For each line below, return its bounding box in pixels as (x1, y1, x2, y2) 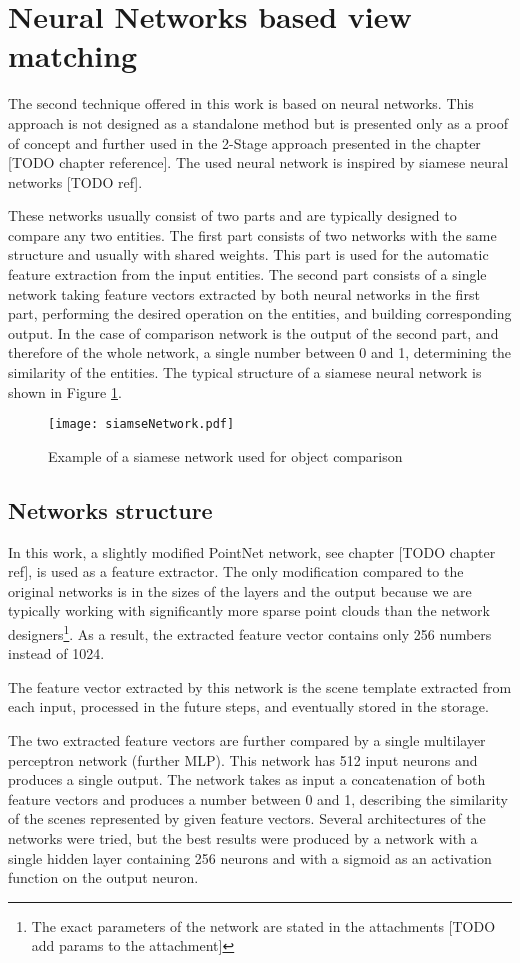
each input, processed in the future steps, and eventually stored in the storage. (8, 696, 489, 717)
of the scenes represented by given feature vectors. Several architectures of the (8, 808, 486, 829)
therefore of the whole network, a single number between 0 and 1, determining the (8, 342, 512, 363)
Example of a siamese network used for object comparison (48, 445, 403, 466)
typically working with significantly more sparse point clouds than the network (8, 600, 490, 621)
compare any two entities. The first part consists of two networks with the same (8, 224, 497, 245)
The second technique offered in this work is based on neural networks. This (8, 93, 474, 114)
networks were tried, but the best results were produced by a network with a (8, 828, 478, 849)
